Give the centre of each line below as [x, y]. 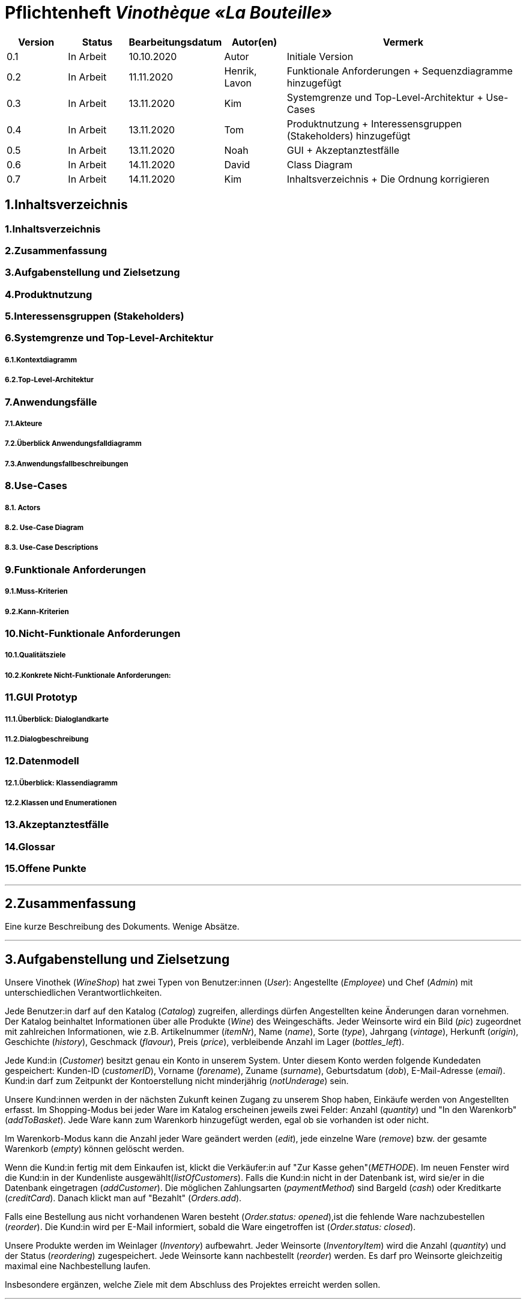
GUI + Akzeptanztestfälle [343, 150]
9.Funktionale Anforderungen [75, 569]
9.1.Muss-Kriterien [36, 592]
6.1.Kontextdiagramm [41, 360]
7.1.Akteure [24, 424]
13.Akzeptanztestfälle [57, 825]
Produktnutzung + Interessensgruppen [374, 123]
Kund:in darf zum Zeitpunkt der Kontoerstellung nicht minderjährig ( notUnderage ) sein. [177, 1081]
